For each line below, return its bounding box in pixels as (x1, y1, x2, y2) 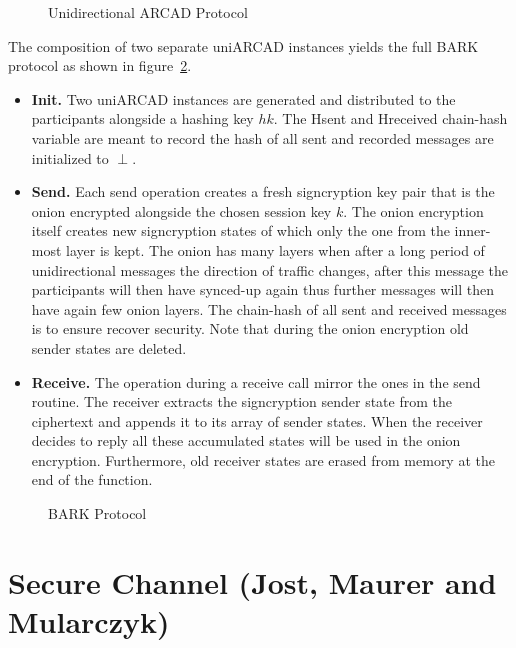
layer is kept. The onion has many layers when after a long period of (66, 239, 485, 260)
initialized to (31, 147, 109, 168)
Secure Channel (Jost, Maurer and (8, 561, 497, 602)
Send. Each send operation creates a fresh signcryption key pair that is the (31, 181, 495, 202)
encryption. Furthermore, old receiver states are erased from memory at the (31, 449, 495, 470)
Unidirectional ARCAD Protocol (48, 2, 248, 22)
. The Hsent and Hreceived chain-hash (273, 108, 508, 129)
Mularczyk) (8, 601, 170, 642)
